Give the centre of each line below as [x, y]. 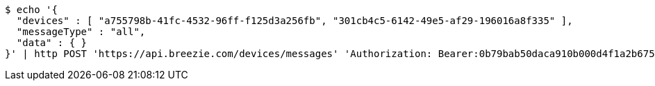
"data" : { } [52, 43]
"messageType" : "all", [81, 32]
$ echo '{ [31, 10]
